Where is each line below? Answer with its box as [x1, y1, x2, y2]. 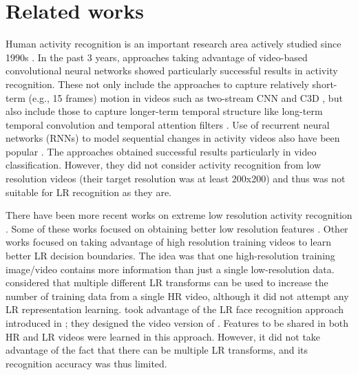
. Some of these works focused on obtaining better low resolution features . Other [6, 221, 348, 235]
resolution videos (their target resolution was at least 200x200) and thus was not [6, 171, 346, 186]
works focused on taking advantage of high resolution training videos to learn [6, 235, 332, 249]
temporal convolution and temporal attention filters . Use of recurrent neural [6, 117, 330, 131]
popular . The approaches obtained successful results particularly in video [6, 144, 317, 158]
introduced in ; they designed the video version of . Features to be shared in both [6, 316, 349, 330]
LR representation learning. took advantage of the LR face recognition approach [6, 302, 344, 317]
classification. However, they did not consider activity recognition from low [6, 158, 322, 172]
